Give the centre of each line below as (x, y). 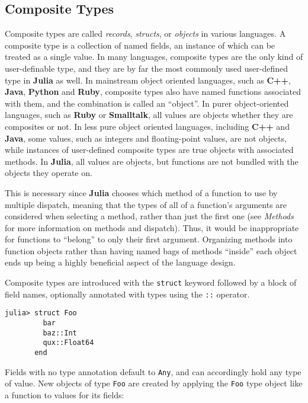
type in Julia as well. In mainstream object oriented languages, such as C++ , (148, 80)
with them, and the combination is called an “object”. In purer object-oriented (147, 103)
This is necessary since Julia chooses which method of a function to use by (141, 192)
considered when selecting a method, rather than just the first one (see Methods (149, 216)
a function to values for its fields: (65, 394)
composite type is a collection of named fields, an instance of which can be (140, 45)
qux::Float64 (68, 343)
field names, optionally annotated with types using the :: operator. (127, 294)
